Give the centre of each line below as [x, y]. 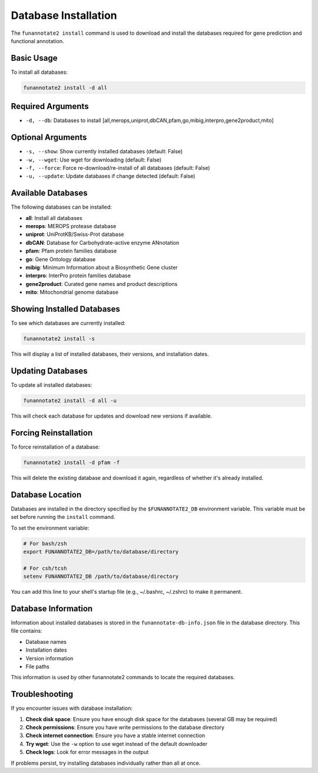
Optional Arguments [49, 138]
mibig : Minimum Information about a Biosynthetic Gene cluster [102, 268]
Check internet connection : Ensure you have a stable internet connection [115, 736]
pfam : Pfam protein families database [71, 251]
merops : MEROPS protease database [71, 226]
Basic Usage [34, 58]
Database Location [46, 494]
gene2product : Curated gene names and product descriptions [102, 284]
